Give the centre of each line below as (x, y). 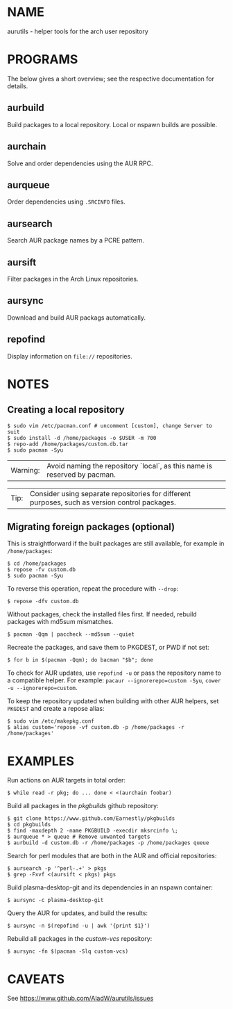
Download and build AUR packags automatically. (77, 318)
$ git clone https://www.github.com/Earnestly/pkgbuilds (91, 819)
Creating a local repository (66, 410)
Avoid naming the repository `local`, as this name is (130, 466)
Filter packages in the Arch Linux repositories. (73, 279)
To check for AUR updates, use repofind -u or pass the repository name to (114, 673)
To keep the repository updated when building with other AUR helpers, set (113, 701)
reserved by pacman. (81, 475)
